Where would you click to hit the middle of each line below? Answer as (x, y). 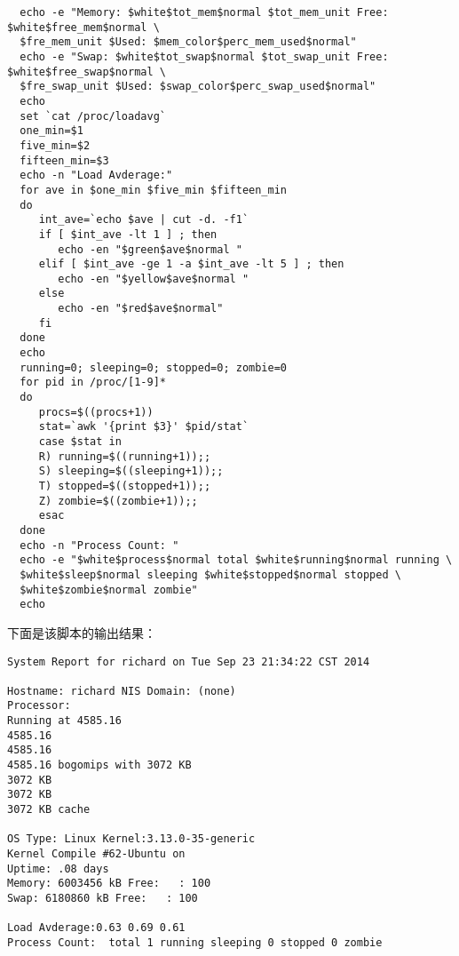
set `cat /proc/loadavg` (93, 116)
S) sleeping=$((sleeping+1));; (131, 471)
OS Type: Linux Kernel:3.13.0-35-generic (131, 839)
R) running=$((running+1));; (125, 456)
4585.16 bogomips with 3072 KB (99, 765)
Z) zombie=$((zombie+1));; (118, 501)
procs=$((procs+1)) (96, 412)
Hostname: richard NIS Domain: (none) (122, 691)
